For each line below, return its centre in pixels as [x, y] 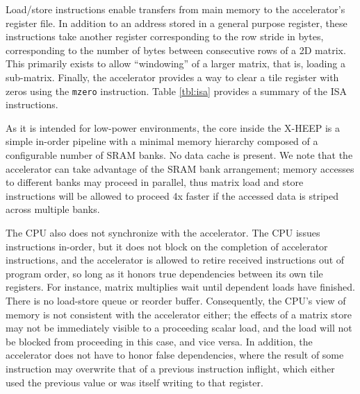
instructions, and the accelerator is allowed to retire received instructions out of [175, 260]
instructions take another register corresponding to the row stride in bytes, [165, 36]
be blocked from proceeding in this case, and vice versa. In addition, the [159, 341]
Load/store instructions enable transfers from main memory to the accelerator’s [175, 9]
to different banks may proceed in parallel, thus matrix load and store [155, 182]
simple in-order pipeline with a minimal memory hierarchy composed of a [162, 141]
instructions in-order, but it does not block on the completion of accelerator [167, 246]
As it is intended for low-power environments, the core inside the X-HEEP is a [173, 127]
